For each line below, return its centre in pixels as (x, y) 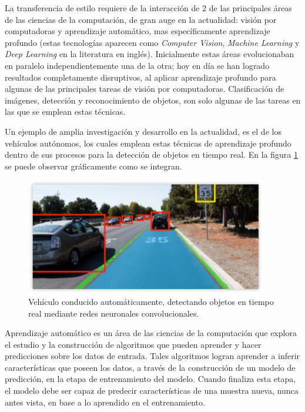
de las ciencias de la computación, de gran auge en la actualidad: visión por (141, 19)
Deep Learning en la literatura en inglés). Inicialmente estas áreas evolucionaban (150, 54)
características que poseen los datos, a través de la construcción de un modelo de (150, 367)
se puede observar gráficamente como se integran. (93, 166)
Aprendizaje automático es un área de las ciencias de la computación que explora (151, 333)
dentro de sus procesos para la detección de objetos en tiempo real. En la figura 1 (151, 154)
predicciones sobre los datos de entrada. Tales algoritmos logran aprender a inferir (152, 356)
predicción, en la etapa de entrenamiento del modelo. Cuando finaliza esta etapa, (150, 379)
